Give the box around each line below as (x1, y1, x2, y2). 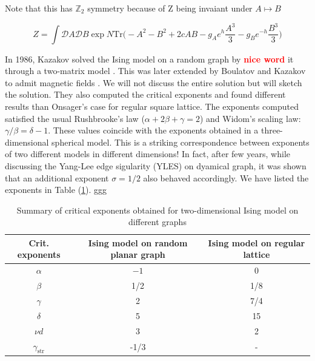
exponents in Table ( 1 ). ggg (5, 183, 107, 196)
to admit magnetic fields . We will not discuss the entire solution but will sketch (5, 76, 302, 89)
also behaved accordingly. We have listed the (143, 171, 309, 184)
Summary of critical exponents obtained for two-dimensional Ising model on (16, 203, 299, 216)
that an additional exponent (5, 171, 109, 184)
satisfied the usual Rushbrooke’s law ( (5, 112, 145, 124)
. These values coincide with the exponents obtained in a (48, 124, 259, 137)
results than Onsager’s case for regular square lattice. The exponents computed (5, 100, 299, 112)
